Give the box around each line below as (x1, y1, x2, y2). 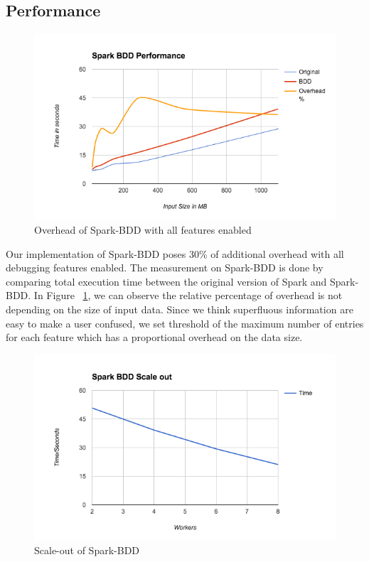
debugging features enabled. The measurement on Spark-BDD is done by (6, 260, 323, 275)
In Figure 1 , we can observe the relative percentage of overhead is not (33, 288, 343, 303)
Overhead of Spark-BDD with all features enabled (34, 222, 252, 237)
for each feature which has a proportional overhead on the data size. (6, 330, 303, 345)
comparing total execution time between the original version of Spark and (6, 274, 327, 288)
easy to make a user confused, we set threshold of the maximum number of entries (6, 315, 364, 330)
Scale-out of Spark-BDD (34, 543, 140, 558)
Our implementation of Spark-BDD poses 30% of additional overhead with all (6, 246, 344, 261)
